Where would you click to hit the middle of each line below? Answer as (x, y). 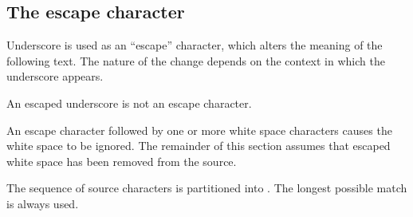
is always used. (43, 203)
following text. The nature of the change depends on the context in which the (196, 60)
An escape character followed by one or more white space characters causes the (199, 130)
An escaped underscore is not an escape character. (129, 103)
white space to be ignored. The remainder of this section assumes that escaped (199, 146)
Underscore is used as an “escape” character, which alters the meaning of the (195, 45)
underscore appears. (55, 76)
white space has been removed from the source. (122, 161)
